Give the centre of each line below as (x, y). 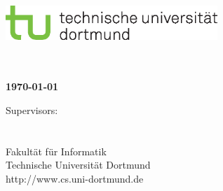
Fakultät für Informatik (56, 151)
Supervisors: (32, 110)
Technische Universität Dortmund (78, 165)
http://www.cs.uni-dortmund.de (75, 179)
